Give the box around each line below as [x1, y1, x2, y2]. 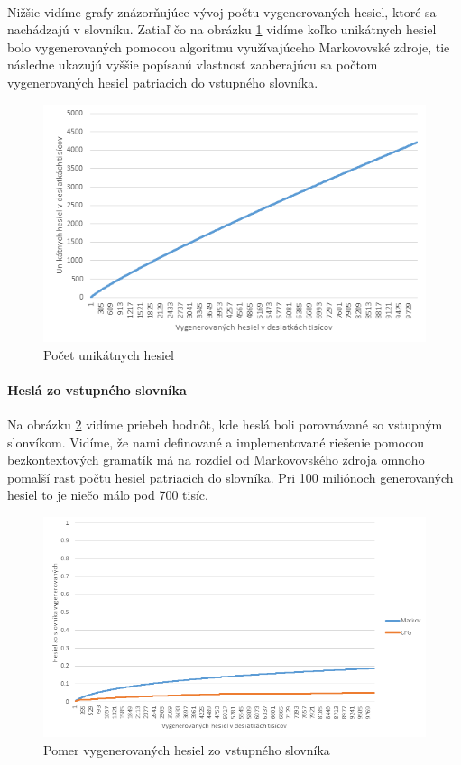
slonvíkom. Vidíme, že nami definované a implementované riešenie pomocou [7, 432, 425, 451]
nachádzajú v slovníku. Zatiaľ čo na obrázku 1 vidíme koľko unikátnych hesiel [7, 20, 437, 39]
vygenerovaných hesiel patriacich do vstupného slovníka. [7, 72, 318, 91]
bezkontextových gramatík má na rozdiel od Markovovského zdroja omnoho [7, 450, 425, 469]
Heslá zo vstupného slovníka [7, 380, 187, 399]
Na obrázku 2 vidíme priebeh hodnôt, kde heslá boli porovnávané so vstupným [7, 414, 443, 433]
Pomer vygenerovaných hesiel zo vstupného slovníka [43, 740, 330, 759]
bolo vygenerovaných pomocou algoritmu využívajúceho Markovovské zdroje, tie [7, 37, 450, 56]
